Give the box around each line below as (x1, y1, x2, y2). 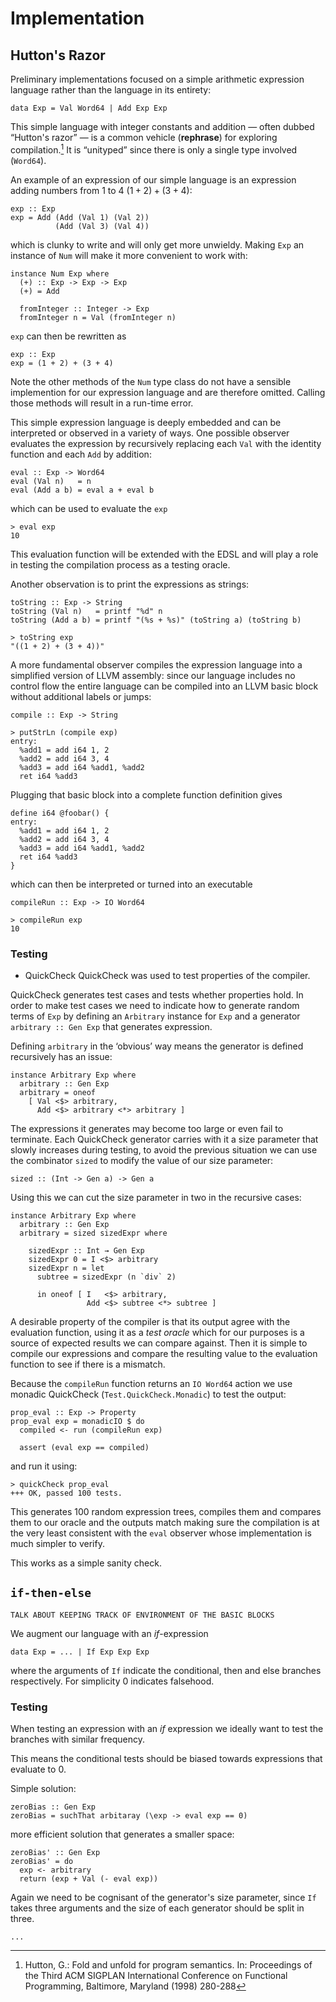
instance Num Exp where (10, 268, 110, 279)
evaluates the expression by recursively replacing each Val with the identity (10, 437, 322, 449)
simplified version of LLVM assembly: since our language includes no (10, 669, 296, 681)
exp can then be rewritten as (10, 330, 127, 342)
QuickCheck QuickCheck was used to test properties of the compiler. (24, 969, 311, 981)
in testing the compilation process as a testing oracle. (10, 558, 231, 571)
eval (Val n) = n (10, 476, 92, 486)
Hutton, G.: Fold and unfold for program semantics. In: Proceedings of (24, 1959, 313, 1971)
